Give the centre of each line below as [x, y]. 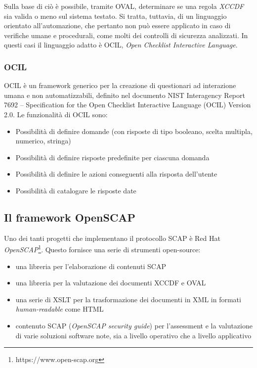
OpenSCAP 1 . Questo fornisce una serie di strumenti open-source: [102, 249]
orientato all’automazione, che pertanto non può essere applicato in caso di [117, 25]
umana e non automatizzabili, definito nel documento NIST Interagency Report [125, 95]
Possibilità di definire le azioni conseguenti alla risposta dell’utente [116, 174]
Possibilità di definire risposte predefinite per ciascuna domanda [112, 157]
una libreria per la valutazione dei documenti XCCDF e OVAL [111, 283]
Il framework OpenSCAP [70, 217]
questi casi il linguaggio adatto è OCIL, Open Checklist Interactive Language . [121, 45]
